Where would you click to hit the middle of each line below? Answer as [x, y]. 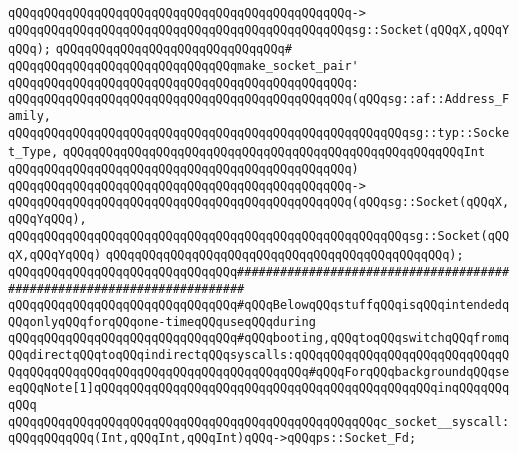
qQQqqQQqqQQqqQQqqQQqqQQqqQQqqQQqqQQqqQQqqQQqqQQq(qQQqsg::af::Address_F [259, 99]
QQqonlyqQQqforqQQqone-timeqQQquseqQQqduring [162, 321]
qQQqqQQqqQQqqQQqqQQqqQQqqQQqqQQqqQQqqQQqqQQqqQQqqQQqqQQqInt [274, 152]
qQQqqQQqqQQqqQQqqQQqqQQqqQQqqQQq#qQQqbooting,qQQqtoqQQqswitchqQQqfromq [259, 338]
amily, [29, 115]
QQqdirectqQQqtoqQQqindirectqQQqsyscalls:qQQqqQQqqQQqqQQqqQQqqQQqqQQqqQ [259, 355]
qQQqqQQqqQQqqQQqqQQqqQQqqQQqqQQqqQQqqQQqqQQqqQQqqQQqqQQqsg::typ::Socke [259, 132]
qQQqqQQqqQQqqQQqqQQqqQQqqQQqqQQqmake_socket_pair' [183, 65]
